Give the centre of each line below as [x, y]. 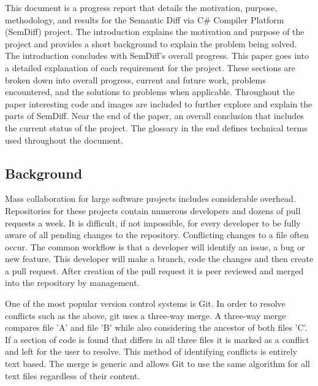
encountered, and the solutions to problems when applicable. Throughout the [150, 92]
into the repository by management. [72, 283]
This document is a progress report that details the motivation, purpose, [141, 7]
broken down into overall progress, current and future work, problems [135, 79]
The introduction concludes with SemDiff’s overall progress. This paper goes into [157, 56]
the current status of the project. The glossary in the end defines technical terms [156, 127]
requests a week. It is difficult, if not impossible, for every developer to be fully [153, 222]
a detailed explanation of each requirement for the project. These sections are [150, 67]
